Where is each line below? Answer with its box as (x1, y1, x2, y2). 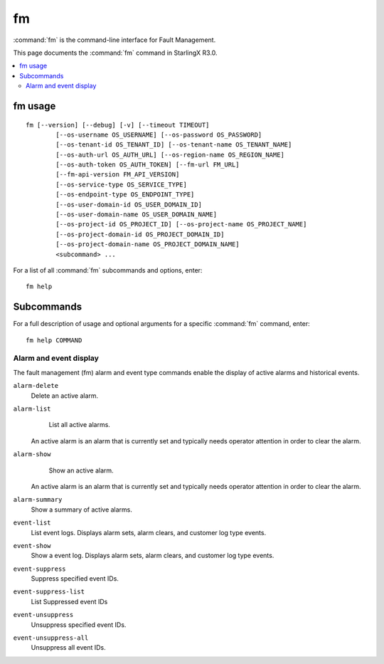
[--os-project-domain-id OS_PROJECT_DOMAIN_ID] (55, 230, 225, 238)
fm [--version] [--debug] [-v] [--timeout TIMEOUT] (26, 121, 210, 129)
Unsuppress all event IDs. (31, 643, 106, 652)
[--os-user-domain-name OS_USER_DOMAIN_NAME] (55, 211, 217, 218)
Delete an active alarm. (31, 391, 99, 400)
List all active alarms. (48, 421, 110, 429)
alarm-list (13, 404, 51, 413)
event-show (13, 542, 51, 549)
